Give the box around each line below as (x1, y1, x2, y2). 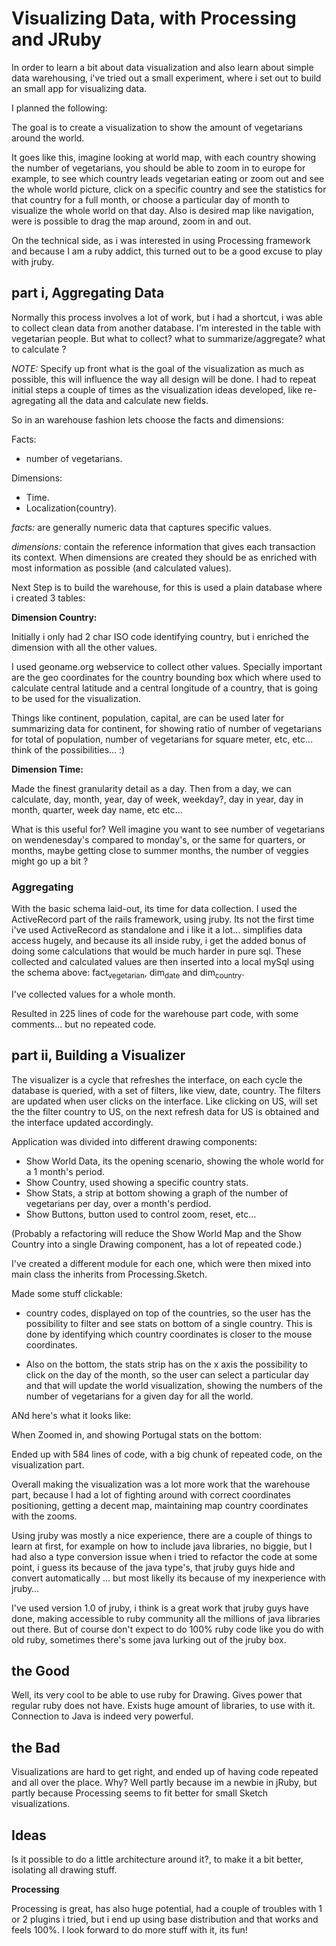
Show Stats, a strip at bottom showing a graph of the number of (25, 1187, 289, 1199)
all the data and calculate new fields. (57, 394, 209, 406)
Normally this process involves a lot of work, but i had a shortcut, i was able (11, 311, 323, 323)
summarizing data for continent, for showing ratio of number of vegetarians (11, 722, 323, 734)
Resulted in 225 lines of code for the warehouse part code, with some (11, 1007, 299, 1019)
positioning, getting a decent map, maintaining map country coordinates (11, 1499, 309, 1511)
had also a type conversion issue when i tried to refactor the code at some (11, 1550, 318, 1562)
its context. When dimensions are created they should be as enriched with (11, 551, 318, 563)
